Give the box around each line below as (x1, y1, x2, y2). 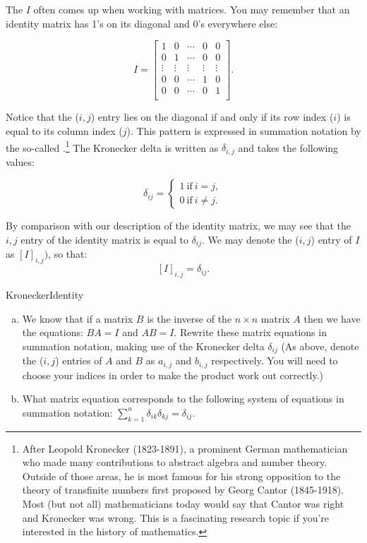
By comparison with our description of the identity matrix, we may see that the (6, 218, 351, 233)
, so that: (48, 246, 88, 261)
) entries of (55, 353, 102, 368)
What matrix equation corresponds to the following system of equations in (22, 391, 344, 406)
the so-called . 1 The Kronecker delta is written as (6, 138, 219, 155)
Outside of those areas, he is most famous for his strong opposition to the (22, 468, 341, 483)
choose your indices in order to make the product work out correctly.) (22, 367, 324, 382)
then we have (303, 311, 361, 326)
